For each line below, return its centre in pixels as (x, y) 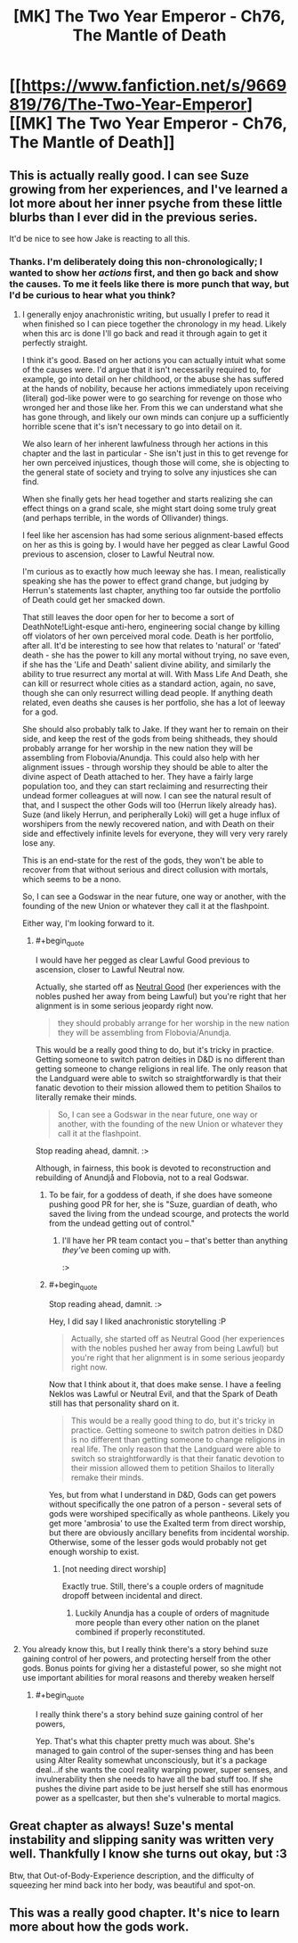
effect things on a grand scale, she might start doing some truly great (149, 508)
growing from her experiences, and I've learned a (149, 189)
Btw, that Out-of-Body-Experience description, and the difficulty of (132, 1875)
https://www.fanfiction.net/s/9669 (154, 86)
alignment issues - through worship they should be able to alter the (145, 767)
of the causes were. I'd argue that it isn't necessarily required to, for (146, 370)
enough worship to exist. (94, 1551)
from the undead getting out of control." (122, 1223)
